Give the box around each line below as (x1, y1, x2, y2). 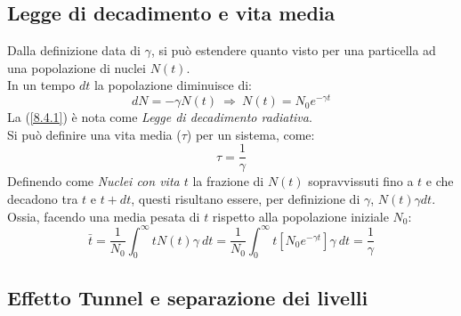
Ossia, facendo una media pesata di (7, 207, 200, 225)
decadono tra (7, 189, 78, 207)
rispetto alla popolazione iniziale (212, 207, 389, 225)
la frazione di (192, 172, 264, 190)
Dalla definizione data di (7, 41, 141, 60)
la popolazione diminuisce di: (93, 76, 252, 94)
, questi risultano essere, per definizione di (131, 189, 360, 207)
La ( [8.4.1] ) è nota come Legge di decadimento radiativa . (7, 108, 312, 126)
